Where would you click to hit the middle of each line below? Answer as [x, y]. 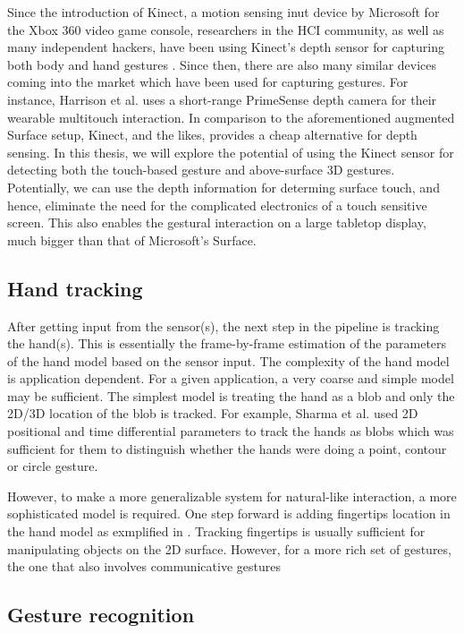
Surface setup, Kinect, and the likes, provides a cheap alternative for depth [212, 135]
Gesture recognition [101, 615]
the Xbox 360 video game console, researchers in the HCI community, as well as [226, 29]
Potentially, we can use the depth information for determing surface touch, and [224, 187]
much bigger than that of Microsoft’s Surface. [132, 240]
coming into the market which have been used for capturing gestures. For [208, 82]
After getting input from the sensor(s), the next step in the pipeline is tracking [224, 325]
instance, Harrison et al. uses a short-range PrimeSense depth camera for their [222, 99]
